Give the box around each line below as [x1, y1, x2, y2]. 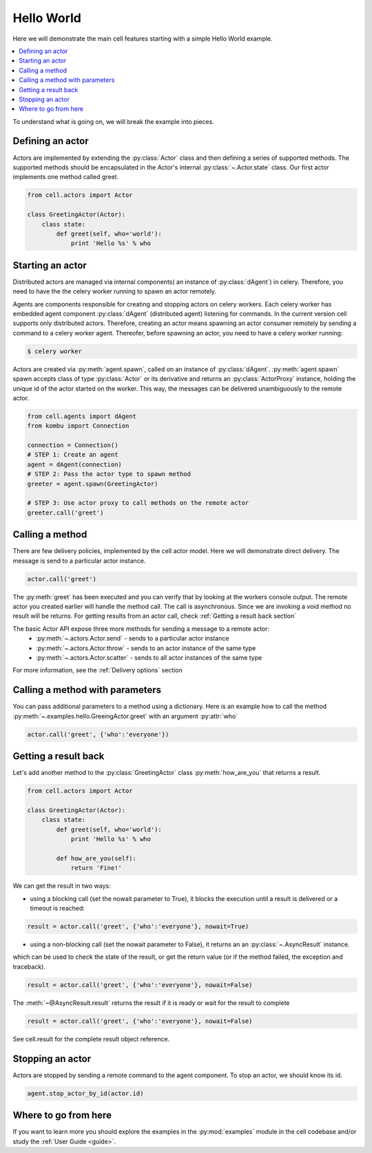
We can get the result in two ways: [12, 882, 111, 890]
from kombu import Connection [27, 422, 130, 430]
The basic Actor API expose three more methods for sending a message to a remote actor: [12, 624, 270, 633]
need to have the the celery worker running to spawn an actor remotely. [12, 287, 217, 295]
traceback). [12, 962, 46, 970]
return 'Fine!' [70, 864, 122, 872]
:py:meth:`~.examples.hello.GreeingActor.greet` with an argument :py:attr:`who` [12, 711, 238, 720]
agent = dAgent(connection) [27, 460, 122, 468]
